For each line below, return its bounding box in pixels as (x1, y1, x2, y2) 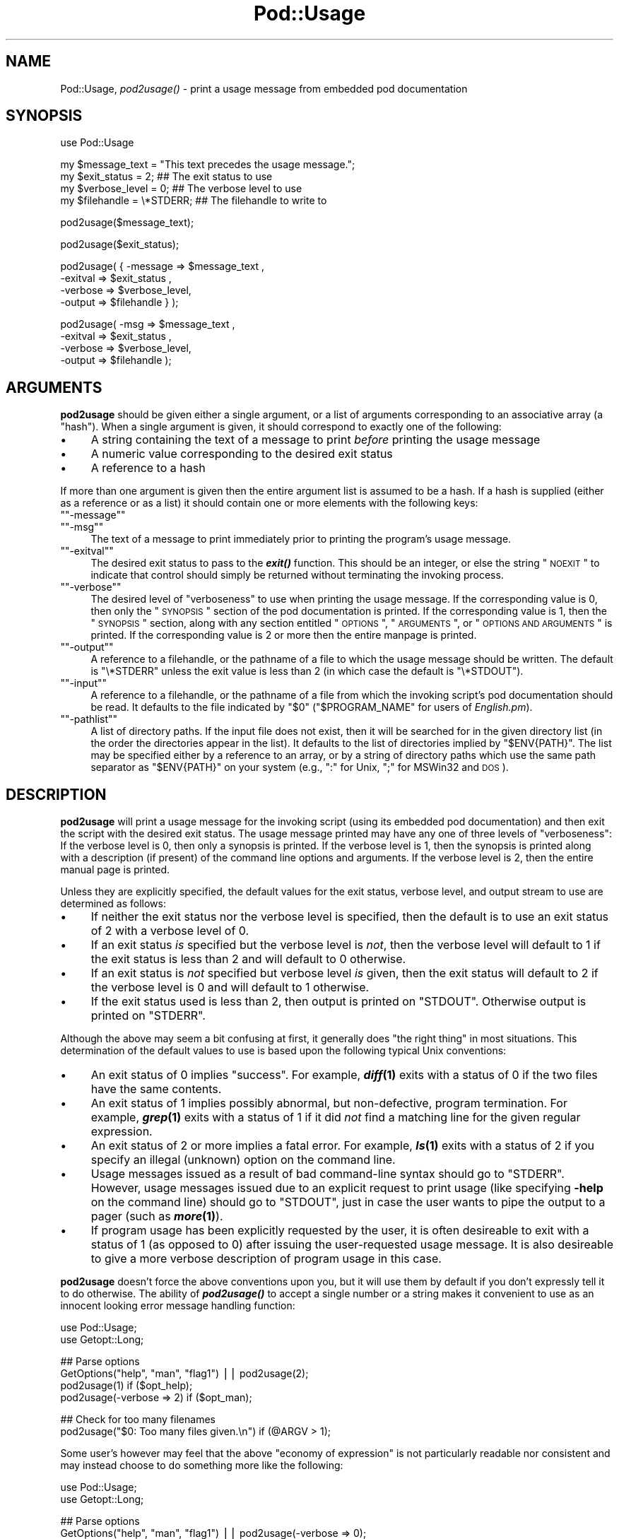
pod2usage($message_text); (60, 216, 194, 229)
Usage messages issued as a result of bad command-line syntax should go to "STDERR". (90, 1167, 565, 1181)
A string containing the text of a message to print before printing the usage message (90, 432, 541, 447)
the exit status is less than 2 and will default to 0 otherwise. (90, 952, 406, 967)
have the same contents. (90, 1082, 222, 1097)
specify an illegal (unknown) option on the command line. (90, 1152, 396, 1167)
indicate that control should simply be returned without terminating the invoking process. (90, 569, 504, 582)
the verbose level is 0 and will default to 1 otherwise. (90, 980, 370, 995)
